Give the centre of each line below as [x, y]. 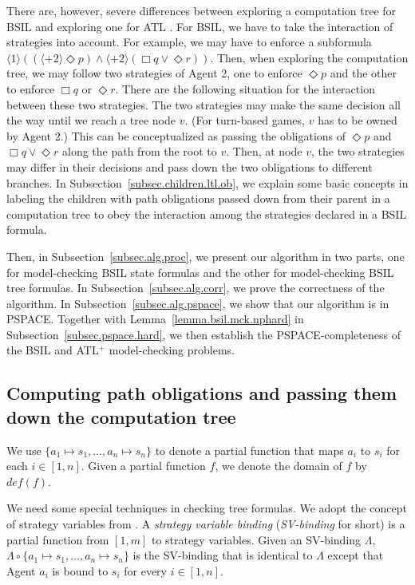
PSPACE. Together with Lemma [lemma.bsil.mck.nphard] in [155, 319]
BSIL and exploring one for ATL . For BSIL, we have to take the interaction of [200, 26]
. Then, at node [264, 151]
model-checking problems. [172, 350]
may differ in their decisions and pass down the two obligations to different [190, 166]
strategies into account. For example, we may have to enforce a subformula [189, 42]
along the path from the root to [139, 151]
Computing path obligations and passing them [202, 393]
